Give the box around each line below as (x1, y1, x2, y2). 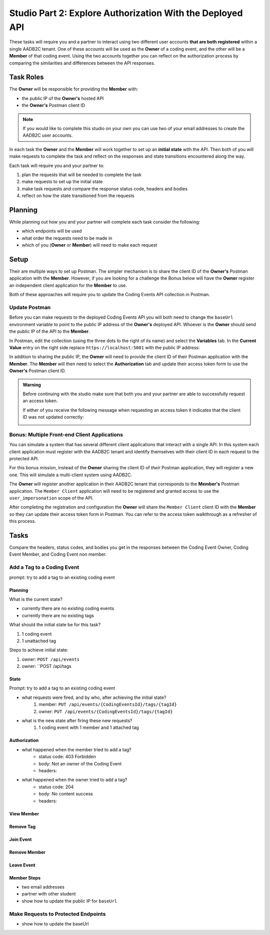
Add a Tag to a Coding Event (9, 564, 79, 571)
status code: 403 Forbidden (38, 753, 96, 760)
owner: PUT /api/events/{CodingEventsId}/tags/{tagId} (38, 708, 173, 714)
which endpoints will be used (21, 228, 82, 234)
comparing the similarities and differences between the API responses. (9, 60, 155, 66)
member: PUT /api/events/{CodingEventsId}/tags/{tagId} (38, 701, 177, 707)
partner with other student (21, 891, 76, 897)
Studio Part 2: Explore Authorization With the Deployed (9, 8, 243, 19)
